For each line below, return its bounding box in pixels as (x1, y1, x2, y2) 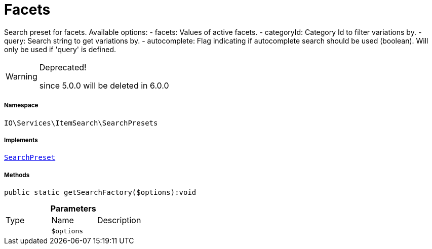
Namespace (4, 102, 38, 109)
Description (97, 215, 141, 226)
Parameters (50, 203, 96, 214)
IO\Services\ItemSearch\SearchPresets (4, 118, 158, 127)
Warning (6, 71, 37, 81)
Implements (4, 136, 38, 144)
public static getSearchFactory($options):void (4, 188, 197, 197)
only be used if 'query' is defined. (4, 45, 116, 54)
